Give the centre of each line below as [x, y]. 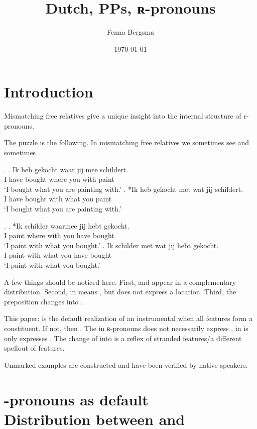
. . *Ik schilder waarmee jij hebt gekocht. [67, 225]
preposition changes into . [43, 301]
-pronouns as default [76, 399]
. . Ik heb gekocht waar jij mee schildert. [66, 169]
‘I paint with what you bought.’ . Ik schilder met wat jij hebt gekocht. [111, 245]
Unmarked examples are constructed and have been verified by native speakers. [126, 364]
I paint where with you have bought [59, 235]
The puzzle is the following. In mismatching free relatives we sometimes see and [127, 142]
